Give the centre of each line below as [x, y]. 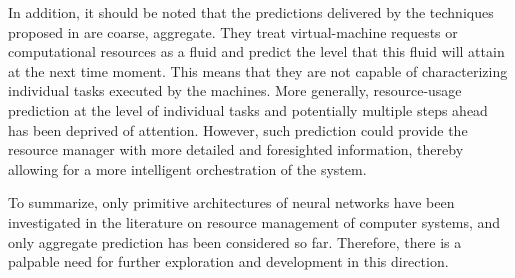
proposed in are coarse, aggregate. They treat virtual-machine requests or [233, 31]
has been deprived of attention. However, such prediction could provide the [238, 129]
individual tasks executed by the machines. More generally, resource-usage [235, 90]
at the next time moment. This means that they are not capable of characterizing [258, 70]
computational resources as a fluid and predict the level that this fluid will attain [256, 51]
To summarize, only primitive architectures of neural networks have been [231, 202]
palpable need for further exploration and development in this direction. [228, 261]
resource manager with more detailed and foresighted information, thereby [236, 149]
